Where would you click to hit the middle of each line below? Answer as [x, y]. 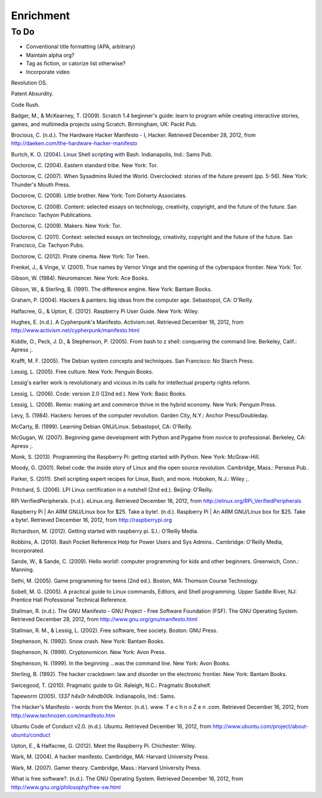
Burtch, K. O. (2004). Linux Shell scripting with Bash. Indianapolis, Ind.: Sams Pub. [112, 154]
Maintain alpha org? [50, 55]
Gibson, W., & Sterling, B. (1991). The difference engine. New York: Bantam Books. [112, 289]
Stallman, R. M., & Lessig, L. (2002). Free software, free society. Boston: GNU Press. [114, 630]
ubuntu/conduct [31, 735]
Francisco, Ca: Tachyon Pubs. [48, 245]
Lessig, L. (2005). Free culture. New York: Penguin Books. [82, 372]
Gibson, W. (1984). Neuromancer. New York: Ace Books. [80, 278]
